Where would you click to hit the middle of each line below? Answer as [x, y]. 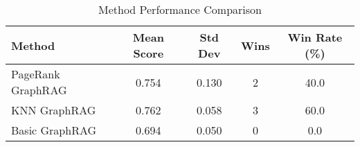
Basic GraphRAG [54, 130]
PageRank [36, 74]
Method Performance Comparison [180, 9]
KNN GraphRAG [54, 110]
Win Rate [315, 37]
